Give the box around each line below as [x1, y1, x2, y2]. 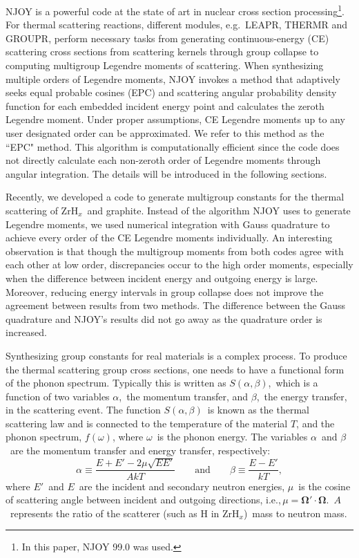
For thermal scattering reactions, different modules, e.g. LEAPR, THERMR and [6, 17, 348, 32]
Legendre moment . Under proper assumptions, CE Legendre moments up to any [6, 112, 345, 127]
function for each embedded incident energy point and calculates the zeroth [6, 98, 324, 113]
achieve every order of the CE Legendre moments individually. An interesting [6, 230, 333, 245]
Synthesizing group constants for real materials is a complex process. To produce [6, 348, 347, 362]
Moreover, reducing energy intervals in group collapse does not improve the [6, 284, 324, 299]
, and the [296, 416, 335, 430]
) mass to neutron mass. [243, 505, 347, 520]
